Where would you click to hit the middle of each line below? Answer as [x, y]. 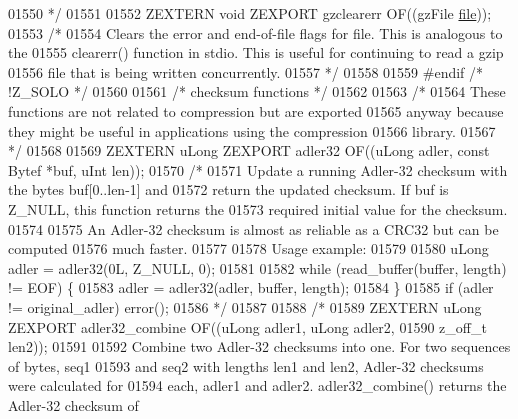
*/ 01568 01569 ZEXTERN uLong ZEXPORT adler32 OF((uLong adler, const [249, 150]
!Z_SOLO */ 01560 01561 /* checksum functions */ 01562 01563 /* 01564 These [257, 91]
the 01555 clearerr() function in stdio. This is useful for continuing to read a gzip [256, 52]
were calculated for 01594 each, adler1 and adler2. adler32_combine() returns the [257, 385]
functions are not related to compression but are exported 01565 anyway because [256, 110]
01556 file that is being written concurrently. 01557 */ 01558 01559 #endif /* [246, 71]
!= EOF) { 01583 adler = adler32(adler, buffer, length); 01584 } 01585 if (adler [251, 287]
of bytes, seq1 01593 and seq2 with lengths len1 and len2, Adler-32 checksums [246, 365]
